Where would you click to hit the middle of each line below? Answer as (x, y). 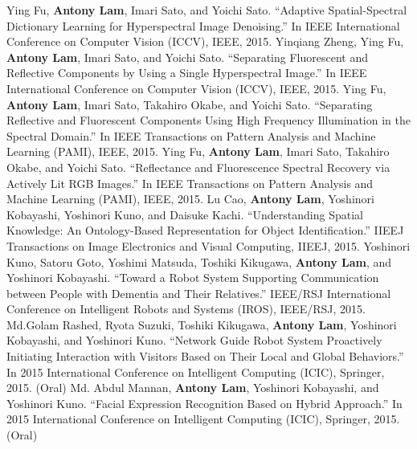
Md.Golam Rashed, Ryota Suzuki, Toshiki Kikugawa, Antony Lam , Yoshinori (202, 324)
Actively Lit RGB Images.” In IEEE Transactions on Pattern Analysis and (190, 183)
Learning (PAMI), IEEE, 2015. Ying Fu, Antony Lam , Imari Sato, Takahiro (198, 151)
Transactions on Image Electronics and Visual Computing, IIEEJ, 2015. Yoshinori (208, 245)
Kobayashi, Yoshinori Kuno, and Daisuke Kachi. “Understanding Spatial (185, 214)
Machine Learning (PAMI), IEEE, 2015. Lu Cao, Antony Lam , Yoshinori (190, 199)
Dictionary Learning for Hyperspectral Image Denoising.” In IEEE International (203, 25)
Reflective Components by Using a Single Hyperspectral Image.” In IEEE (187, 73)
